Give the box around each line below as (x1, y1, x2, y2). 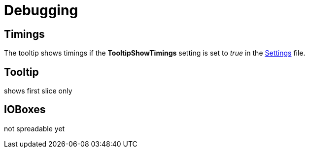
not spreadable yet (4, 124, 65, 133)
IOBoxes (4, 103, 46, 116)
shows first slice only (4, 87, 72, 95)
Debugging (4, 2, 78, 19)
